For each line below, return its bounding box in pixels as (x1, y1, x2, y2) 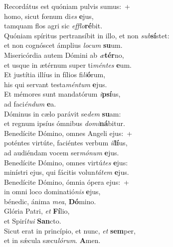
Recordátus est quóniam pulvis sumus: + (4, 1, 131, 11)
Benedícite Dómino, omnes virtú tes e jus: (4, 157, 128, 167)
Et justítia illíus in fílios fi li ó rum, (4, 69, 106, 80)
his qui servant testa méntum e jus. (4, 79, 107, 89)
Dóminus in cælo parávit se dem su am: (4, 108, 121, 119)
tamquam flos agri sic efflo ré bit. (4, 20, 103, 31)
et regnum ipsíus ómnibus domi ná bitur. (4, 118, 125, 128)
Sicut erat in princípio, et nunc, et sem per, (4, 225, 136, 236)
